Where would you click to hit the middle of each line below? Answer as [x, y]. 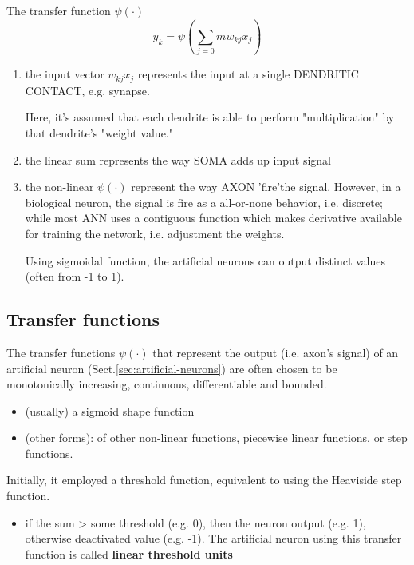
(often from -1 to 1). [75, 276]
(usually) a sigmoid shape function [110, 410]
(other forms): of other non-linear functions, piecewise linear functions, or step [216, 438]
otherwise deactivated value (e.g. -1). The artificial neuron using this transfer [213, 538]
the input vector [65, 74]
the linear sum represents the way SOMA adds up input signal [178, 159]
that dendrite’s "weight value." [99, 132]
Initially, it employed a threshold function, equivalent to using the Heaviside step [204, 480]
